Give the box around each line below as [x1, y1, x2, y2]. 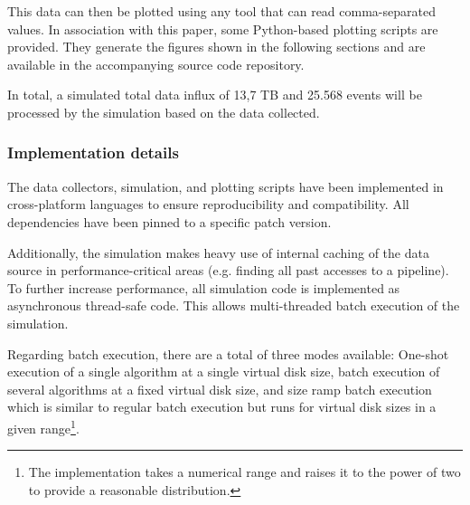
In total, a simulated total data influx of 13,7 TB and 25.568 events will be [7, 85, 422, 104]
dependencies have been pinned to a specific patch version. [7, 212, 332, 231]
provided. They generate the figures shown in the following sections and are [7, 37, 426, 56]
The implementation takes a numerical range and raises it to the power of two [28, 462, 461, 481]
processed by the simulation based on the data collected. [7, 102, 320, 121]
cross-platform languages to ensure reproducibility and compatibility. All [7, 195, 409, 214]
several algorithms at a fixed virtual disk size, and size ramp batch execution [7, 379, 432, 398]
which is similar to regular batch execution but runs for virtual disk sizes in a [7, 397, 437, 416]
